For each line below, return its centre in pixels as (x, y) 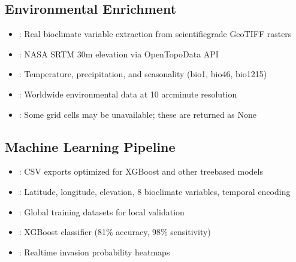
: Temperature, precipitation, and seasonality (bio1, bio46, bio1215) (143, 74)
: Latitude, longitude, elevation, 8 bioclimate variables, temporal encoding (155, 191)
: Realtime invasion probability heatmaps (94, 252)
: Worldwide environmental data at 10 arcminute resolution (128, 94)
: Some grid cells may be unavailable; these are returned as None (138, 114)
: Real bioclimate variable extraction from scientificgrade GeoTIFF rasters (155, 34)
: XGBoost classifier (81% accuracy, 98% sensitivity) (115, 232)
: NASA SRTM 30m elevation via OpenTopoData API (119, 54)
